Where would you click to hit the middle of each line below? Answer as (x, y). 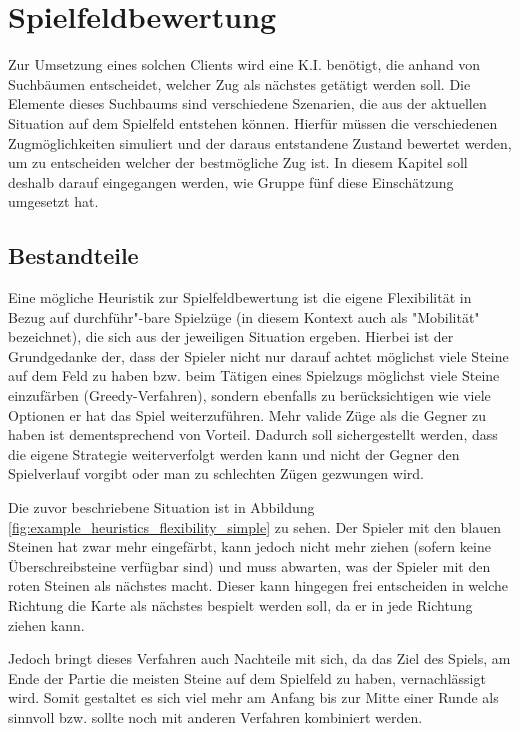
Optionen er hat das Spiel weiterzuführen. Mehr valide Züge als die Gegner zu (247, 414)
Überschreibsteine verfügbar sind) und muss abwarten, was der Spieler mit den (249, 565)
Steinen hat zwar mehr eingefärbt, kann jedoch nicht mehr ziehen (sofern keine (249, 546)
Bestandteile (73, 255)
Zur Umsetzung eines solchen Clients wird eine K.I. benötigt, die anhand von (244, 64)
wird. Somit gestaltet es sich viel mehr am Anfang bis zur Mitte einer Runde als (253, 697)
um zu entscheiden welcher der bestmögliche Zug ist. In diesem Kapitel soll (238, 162)
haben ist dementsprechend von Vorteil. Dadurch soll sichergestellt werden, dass (253, 434)
